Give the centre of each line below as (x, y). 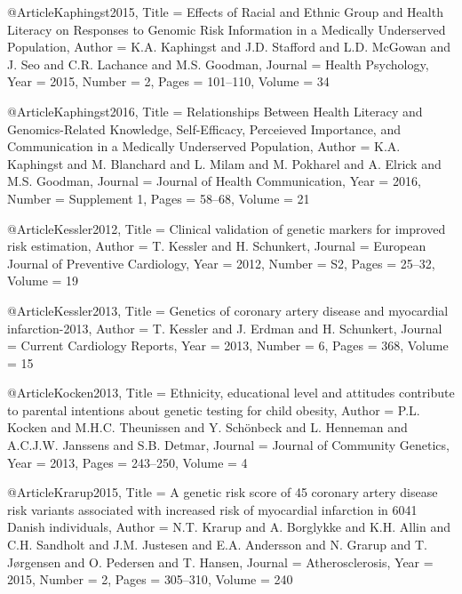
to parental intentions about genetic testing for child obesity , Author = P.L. (214, 409)
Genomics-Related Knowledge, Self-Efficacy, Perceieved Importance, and (204, 128)
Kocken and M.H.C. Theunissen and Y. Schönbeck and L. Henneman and (207, 427)
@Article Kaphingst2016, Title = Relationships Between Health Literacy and (215, 111)
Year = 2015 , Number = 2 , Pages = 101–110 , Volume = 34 (168, 81)
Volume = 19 (43, 281)
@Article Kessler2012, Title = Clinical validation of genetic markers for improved (227, 228)
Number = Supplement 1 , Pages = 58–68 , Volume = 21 (159, 198)
